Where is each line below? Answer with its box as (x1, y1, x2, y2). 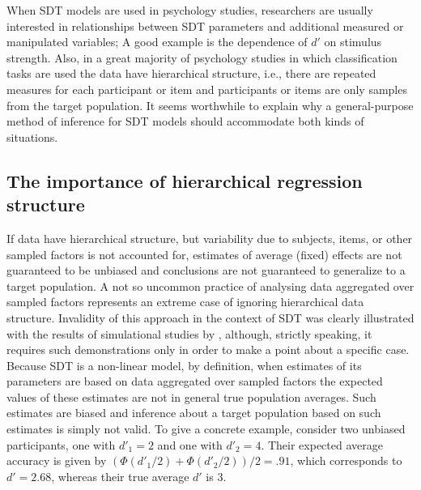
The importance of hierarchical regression (6, 168, 363, 193)
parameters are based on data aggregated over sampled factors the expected (6, 373, 383, 390)
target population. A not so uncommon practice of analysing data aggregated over (6, 277, 415, 294)
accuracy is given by (6, 452, 107, 469)
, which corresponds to (290, 452, 402, 469)
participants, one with (6, 436, 116, 453)
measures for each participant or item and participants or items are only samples (6, 80, 407, 97)
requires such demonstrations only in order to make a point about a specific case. (6, 341, 410, 358)
